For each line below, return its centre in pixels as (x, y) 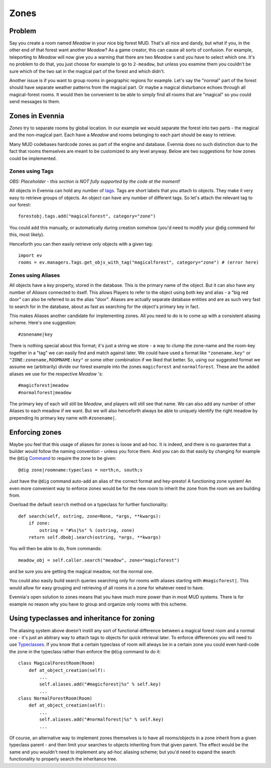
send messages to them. (35, 102)
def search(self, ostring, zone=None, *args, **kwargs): (90, 516)
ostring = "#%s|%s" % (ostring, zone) (87, 530)
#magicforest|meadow (43, 386)
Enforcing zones (35, 432)
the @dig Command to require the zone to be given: (63, 458)
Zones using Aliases (35, 275)
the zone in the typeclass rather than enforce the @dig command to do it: (85, 651)
